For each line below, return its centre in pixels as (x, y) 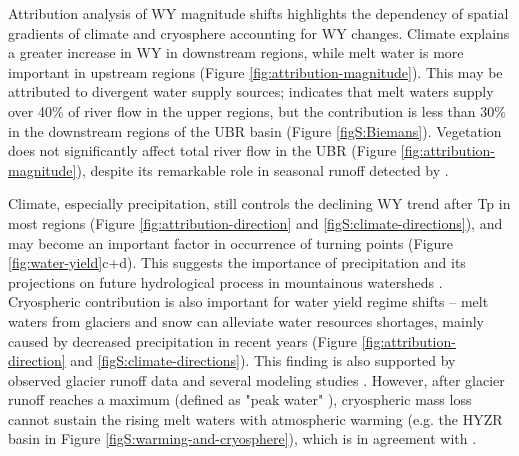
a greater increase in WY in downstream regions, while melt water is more (236, 52)
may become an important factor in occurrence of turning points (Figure (231, 242)
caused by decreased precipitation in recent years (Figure (183, 340)
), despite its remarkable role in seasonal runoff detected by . (262, 169)
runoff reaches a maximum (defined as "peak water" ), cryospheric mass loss (240, 399)
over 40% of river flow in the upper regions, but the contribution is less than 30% (257, 110)
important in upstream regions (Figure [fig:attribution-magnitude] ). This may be (255, 71)
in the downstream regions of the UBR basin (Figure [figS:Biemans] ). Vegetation (255, 130)
